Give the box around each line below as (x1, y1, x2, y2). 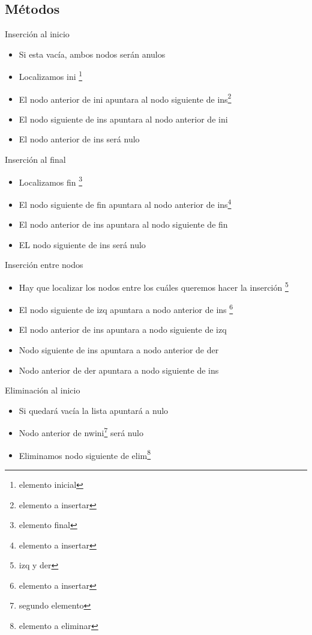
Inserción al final (5, 153, 66, 166)
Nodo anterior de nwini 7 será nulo (19, 425, 143, 439)
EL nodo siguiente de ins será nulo (19, 238, 146, 251)
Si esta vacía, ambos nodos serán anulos (19, 47, 166, 60)
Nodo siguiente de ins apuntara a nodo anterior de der (19, 344, 219, 356)
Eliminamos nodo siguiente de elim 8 (19, 447, 151, 461)
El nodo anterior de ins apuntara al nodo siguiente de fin (19, 218, 228, 231)
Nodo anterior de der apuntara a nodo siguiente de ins (19, 363, 219, 376)
